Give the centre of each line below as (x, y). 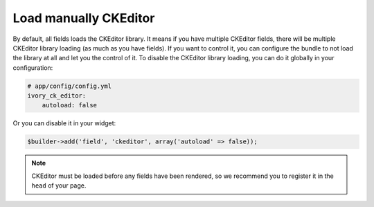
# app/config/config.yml (70, 86)
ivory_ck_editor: (57, 96)
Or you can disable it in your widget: (64, 123)
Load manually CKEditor (84, 18)
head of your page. (59, 186)
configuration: (33, 67)
